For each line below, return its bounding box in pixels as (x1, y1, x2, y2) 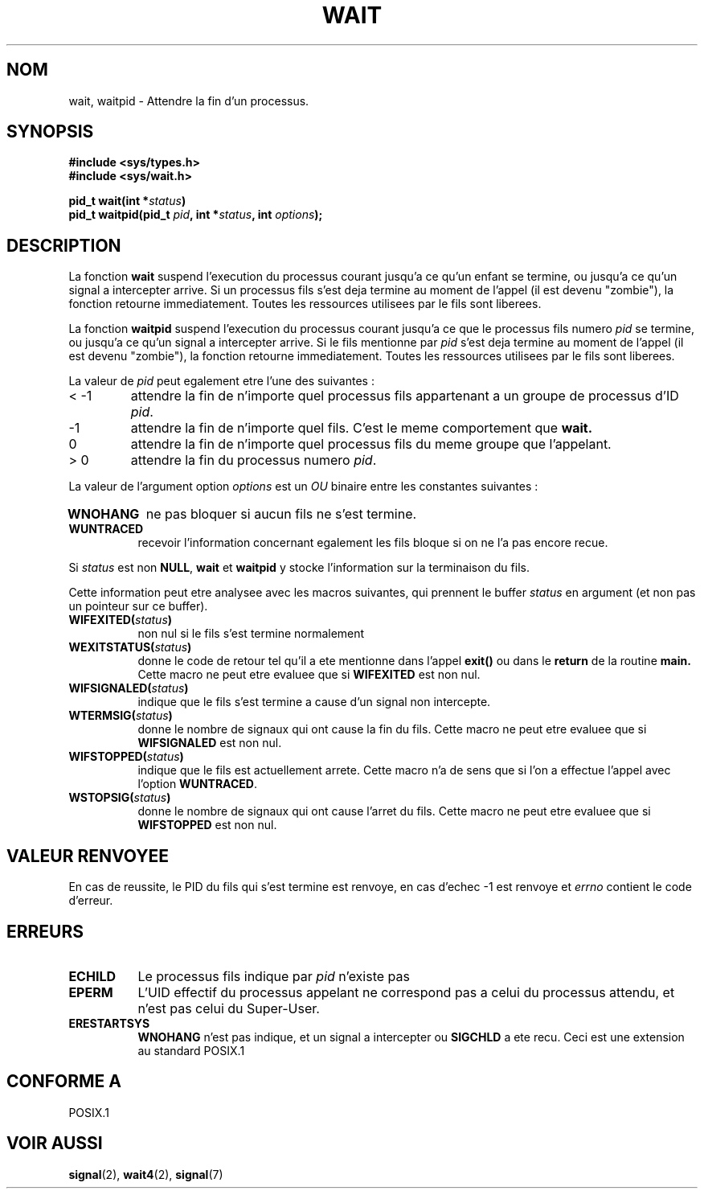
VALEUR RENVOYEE (6, 845, 169, 866)
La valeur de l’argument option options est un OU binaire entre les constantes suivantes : (68, 479, 538, 494)
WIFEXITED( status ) (68, 613, 173, 627)
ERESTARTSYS (68, 1016, 150, 1030)
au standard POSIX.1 (137, 1043, 245, 1057)
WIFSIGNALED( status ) (68, 681, 189, 696)
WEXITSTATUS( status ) (68, 640, 192, 655)
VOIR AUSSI (6, 1133, 103, 1154)
